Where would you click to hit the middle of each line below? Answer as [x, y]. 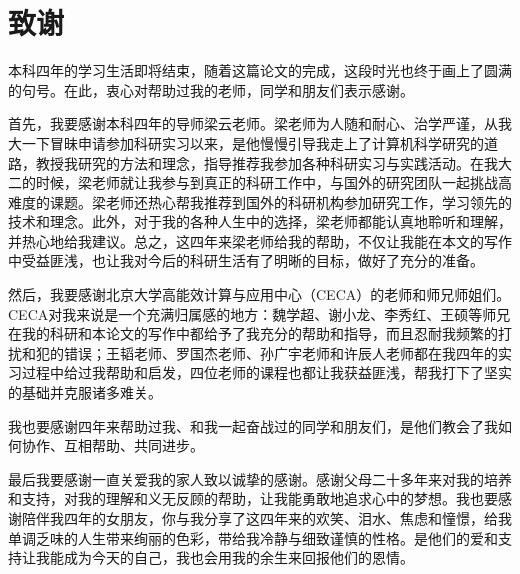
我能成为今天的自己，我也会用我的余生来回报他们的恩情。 [224, 557]
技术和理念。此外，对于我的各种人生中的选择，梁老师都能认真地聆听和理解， [260, 221]
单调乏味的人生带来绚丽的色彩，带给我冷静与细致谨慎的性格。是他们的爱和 [253, 537]
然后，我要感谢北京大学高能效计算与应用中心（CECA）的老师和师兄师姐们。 [259, 294]
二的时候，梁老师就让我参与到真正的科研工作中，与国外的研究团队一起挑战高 [260, 182]
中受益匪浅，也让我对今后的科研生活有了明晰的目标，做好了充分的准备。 [246, 260]
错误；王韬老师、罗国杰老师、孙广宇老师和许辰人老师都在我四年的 [280, 352]
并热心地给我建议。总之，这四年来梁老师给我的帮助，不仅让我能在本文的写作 [260, 240]
